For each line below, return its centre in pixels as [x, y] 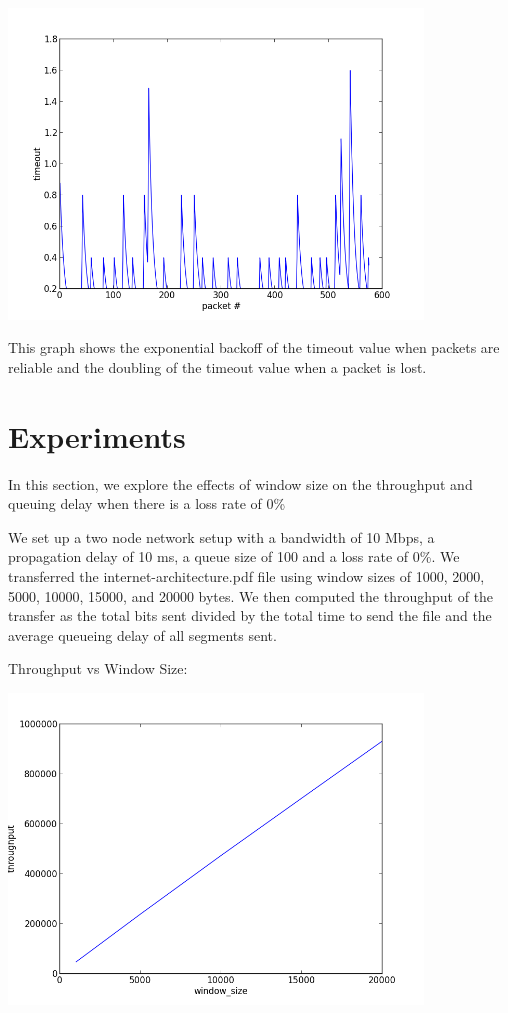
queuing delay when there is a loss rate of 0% [147, 503]
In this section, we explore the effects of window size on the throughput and [240, 483]
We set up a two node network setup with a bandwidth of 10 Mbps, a [221, 536]
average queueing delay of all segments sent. [142, 634]
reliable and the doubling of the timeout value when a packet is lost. [217, 366]
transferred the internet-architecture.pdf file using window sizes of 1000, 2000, [246, 576]
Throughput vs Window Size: [98, 668]
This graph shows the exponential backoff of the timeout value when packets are [254, 347]
